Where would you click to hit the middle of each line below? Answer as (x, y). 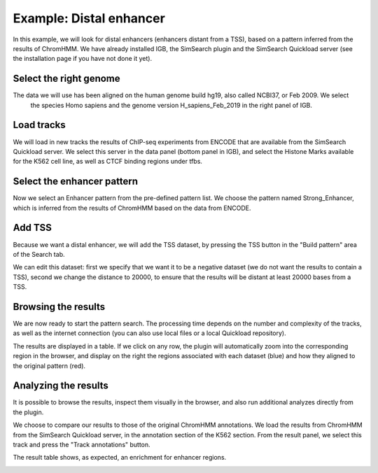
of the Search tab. (39, 254)
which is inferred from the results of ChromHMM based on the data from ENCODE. (132, 208)
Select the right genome (66, 79)
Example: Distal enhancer (89, 18)
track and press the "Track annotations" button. (82, 445)
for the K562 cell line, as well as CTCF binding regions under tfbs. (108, 162)
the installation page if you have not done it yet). (83, 59)
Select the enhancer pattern (75, 182)
